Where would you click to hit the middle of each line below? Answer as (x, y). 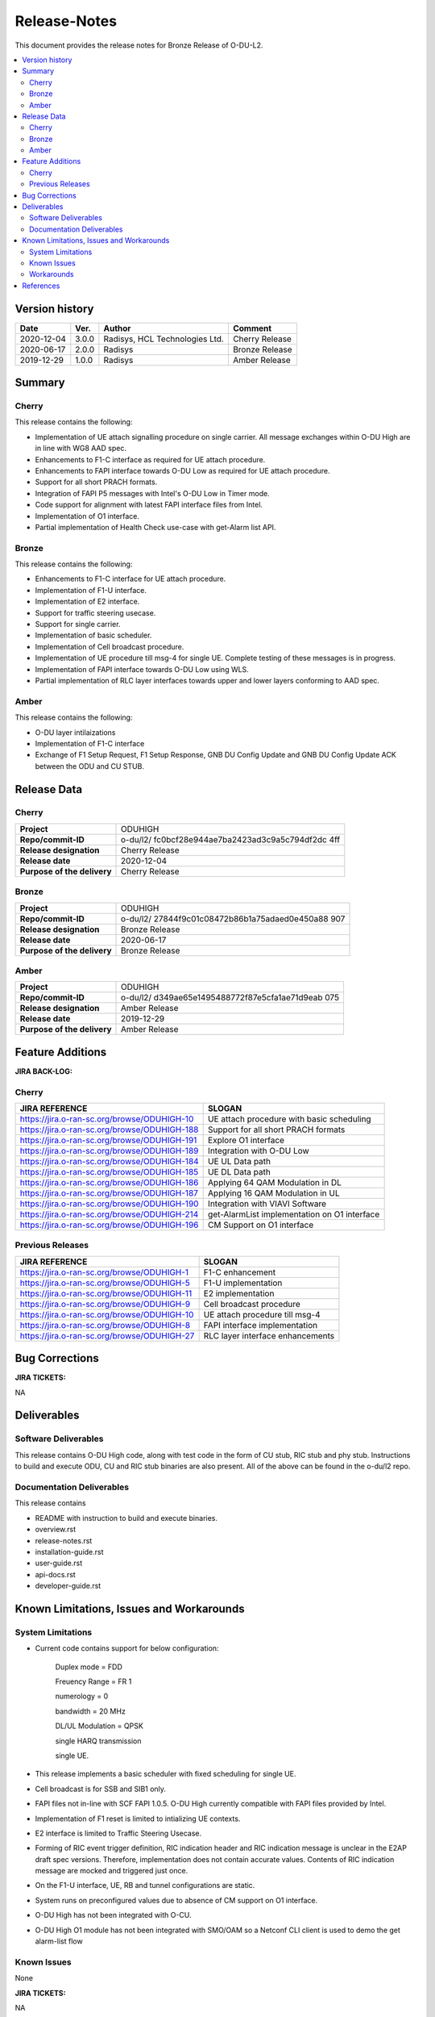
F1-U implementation (243, 1283)
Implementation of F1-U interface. (91, 590)
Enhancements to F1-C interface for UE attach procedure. (130, 579)
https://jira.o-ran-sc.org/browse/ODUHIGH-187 (109, 1193)
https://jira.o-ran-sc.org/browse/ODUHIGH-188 (109, 1130)
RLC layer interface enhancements (269, 1335)
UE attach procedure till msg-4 (262, 1314)
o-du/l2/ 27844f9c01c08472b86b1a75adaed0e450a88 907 (233, 918)
